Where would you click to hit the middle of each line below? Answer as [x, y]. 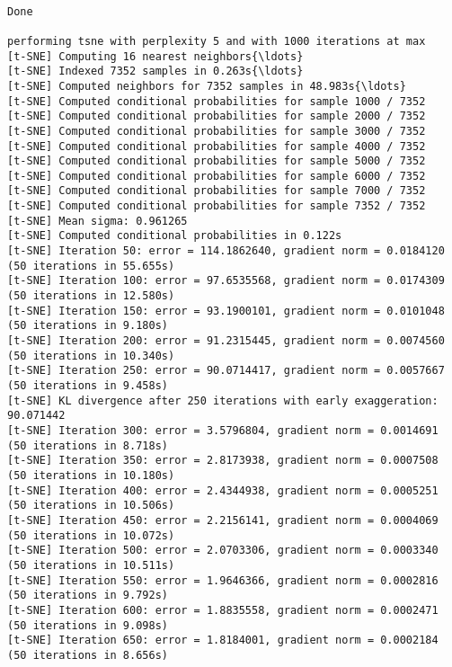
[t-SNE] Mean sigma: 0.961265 [97, 221]
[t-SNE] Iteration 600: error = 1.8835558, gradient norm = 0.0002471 [223, 610]
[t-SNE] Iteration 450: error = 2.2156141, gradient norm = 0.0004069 [223, 520]
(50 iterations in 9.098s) [88, 625]
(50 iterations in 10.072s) [91, 535]
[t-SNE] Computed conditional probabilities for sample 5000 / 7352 [217, 161]
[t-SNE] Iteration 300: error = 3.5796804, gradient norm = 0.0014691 [223, 430]
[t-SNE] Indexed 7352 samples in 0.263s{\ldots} [155, 71]
